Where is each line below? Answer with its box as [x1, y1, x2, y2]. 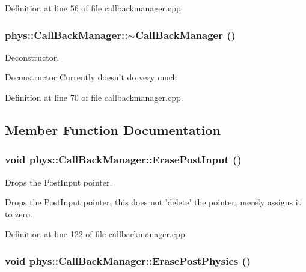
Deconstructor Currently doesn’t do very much [5, 71, 177, 83]
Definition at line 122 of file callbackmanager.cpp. [5, 228, 188, 240]
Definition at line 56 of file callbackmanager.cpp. [5, 2, 183, 14]
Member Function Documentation [5, 120, 221, 139]
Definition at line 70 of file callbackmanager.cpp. [5, 91, 183, 103]
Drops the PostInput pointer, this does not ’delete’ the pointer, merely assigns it [5, 196, 302, 208]
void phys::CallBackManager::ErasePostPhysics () [5, 253, 251, 268]
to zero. [5, 207, 32, 220]
